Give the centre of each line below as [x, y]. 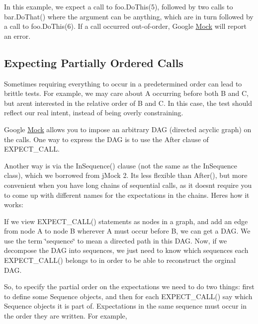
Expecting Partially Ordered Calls [94, 62]
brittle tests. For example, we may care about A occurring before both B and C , [126, 93]
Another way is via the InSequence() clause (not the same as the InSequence [121, 165]
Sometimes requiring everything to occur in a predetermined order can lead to [123, 83]
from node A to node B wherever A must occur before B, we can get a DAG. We [127, 231]
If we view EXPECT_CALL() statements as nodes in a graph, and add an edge [126, 221]
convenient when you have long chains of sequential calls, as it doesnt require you [128, 185]
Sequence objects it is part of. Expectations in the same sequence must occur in [125, 306]
